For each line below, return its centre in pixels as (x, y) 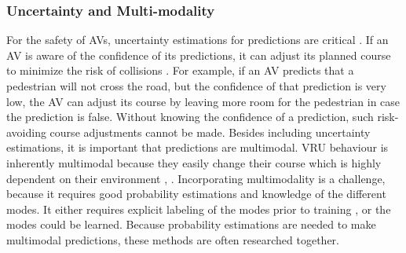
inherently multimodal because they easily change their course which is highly (194, 162)
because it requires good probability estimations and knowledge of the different (196, 194)
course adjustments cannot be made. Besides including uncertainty (210, 132)
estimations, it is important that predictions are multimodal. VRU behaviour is (198, 147)
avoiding (26, 132)
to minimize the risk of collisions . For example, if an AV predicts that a (180, 70)
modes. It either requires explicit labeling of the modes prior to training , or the (199, 209)
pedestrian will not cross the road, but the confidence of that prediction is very (196, 86)
